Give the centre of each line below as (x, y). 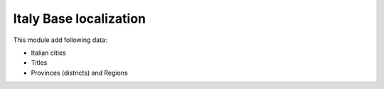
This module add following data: (60, 40)
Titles (39, 63)
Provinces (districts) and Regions (79, 73)
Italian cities (49, 53)
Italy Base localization (79, 19)
